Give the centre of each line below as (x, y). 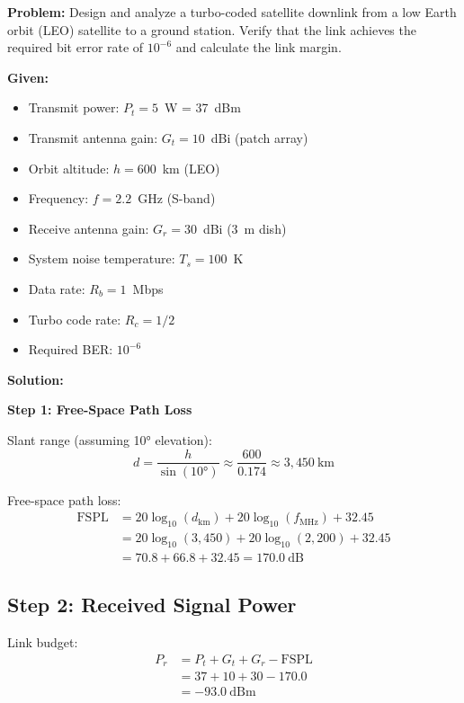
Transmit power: (74, 107)
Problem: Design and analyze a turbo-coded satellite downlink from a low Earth (232, 12)
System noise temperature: (102, 258)
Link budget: (43, 642)
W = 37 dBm (202, 107)
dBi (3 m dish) (245, 228)
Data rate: (57, 288)
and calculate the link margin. (259, 47)
